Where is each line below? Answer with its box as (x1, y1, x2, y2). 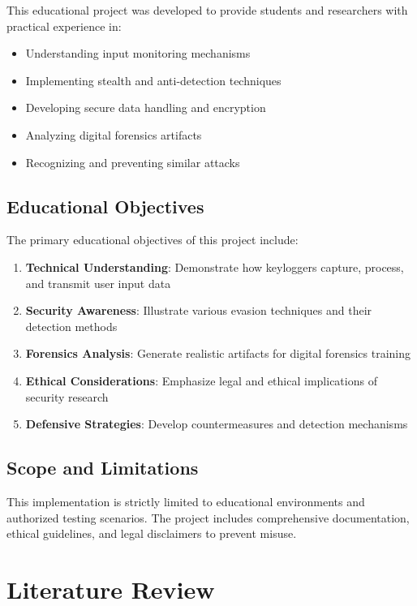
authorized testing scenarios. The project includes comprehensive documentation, (6, 509, 410, 526)
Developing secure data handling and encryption (25, 99, 266, 116)
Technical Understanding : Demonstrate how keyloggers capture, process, (25, 258, 404, 275)
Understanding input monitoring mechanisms (25, 45, 251, 62)
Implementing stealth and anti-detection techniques (25, 71, 282, 88)
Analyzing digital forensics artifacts (25, 126, 202, 143)
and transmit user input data (25, 274, 171, 291)
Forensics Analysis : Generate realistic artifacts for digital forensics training (25, 345, 411, 362)
